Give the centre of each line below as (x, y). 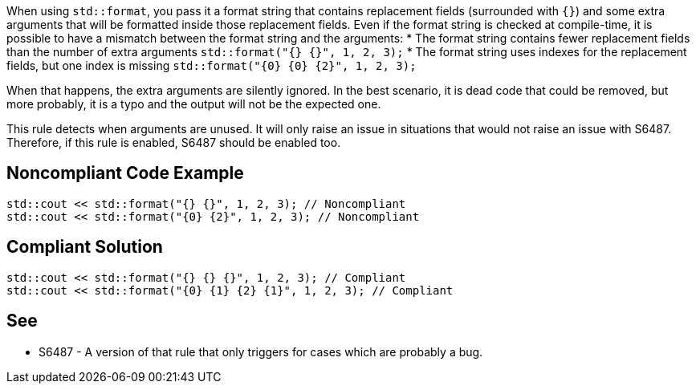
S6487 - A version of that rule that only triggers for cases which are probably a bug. (261, 351)
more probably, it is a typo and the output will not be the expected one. (194, 104)
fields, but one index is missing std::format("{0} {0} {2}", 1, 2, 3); (212, 65)
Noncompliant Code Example (125, 173)
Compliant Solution (85, 247)
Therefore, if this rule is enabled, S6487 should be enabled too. (174, 142)
